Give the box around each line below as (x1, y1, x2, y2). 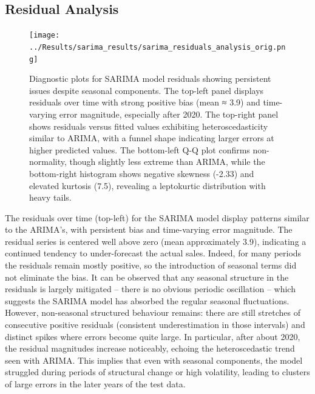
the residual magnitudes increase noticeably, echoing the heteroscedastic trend (5, 342, 295, 355)
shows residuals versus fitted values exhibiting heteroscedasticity (29, 119, 268, 132)
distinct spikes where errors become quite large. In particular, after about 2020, (5, 330, 300, 342)
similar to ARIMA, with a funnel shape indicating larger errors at (29, 132, 274, 144)
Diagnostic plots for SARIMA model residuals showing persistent (29, 72, 271, 85)
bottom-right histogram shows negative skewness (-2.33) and (29, 167, 254, 179)
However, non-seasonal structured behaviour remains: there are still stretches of (5, 306, 300, 319)
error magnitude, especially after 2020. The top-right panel (59, 107, 279, 120)
